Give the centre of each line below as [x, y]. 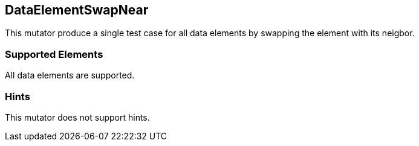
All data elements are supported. [70, 75]
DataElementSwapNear [77, 10]
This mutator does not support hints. [77, 117]
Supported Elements [54, 54]
